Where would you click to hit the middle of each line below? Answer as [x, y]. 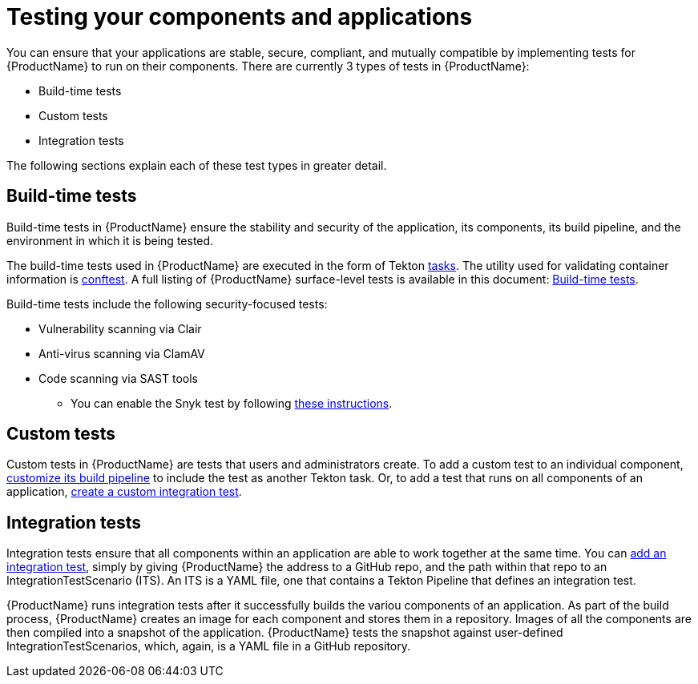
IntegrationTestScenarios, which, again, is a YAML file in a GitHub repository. [209, 646]
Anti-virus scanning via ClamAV [122, 353]
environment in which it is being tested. [110, 240]
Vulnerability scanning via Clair [120, 328]
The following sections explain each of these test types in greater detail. [197, 165]
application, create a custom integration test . [124, 492]
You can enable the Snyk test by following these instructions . [232, 403]
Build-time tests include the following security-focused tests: [167, 304]
